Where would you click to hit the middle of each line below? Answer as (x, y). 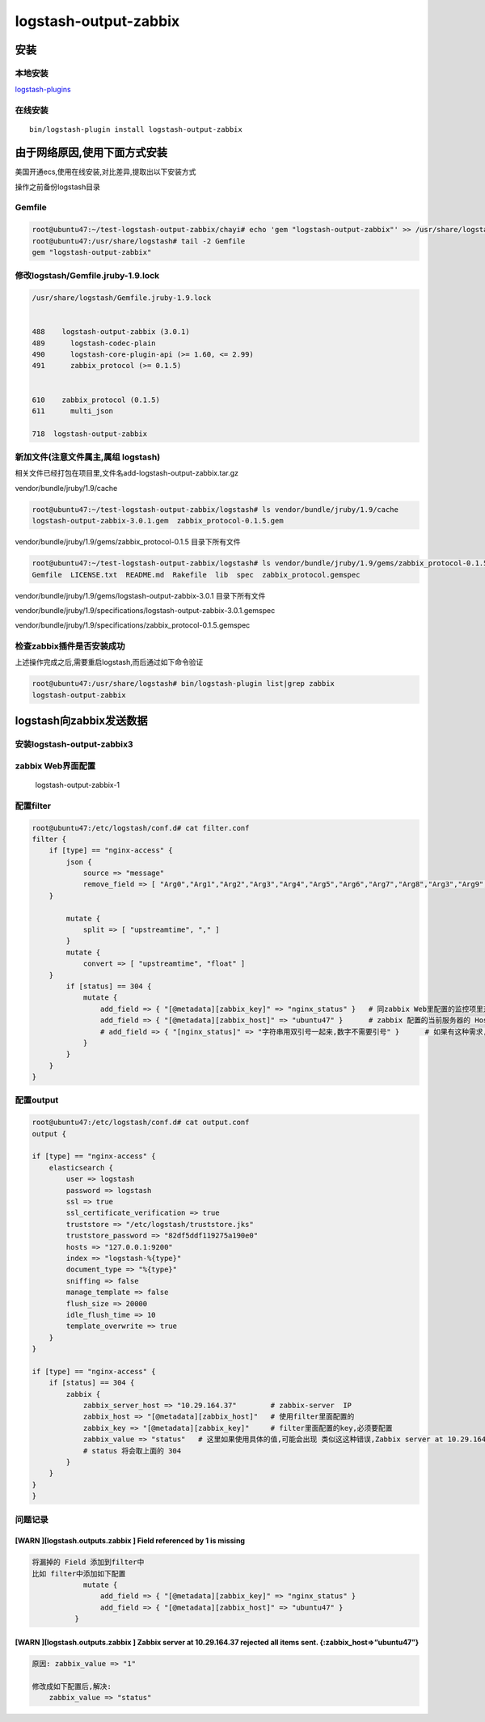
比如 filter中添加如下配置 (79, 1574)
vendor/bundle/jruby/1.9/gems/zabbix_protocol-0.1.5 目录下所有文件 (128, 542)
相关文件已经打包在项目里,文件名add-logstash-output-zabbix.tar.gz (127, 473)
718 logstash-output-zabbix (90, 434)
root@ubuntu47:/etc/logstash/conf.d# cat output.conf (141, 1123)
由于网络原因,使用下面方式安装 (91, 152)
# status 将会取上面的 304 (132, 1451)
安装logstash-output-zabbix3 (74, 744)
